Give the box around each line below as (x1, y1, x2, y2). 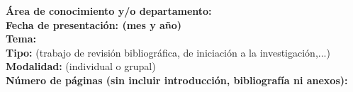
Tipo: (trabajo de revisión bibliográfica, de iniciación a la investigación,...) (6, 45, 330, 59)
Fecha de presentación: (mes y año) (6, 17, 182, 32)
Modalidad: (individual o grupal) (6, 59, 156, 74)
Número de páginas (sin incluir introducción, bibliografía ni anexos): (6, 72, 348, 87)
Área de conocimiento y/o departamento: (6, 4, 212, 18)
